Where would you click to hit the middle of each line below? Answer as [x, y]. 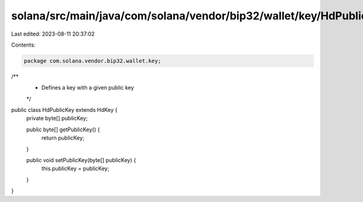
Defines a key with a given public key [88, 88]
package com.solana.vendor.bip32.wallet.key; [93, 61]
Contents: [23, 45]
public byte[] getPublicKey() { [63, 129]
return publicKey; [63, 138]
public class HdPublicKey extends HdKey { [64, 110]
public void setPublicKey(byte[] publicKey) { [81, 160]
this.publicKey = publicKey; [75, 169]
